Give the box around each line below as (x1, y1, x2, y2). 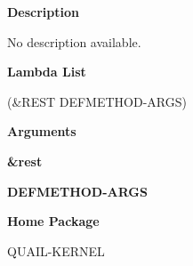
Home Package (7, 212, 100, 230)
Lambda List (7, 62, 86, 81)
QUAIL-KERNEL (7, 241, 105, 260)
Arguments (7, 122, 76, 141)
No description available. (7, 32, 141, 51)
